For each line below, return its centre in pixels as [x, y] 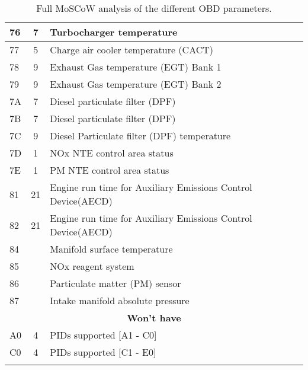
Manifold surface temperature [111, 249]
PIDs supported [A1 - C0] [103, 335]
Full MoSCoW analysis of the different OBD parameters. [154, 8]
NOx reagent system [92, 266]
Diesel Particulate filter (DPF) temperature [140, 135]
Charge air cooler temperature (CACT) [132, 50]
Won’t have [154, 318]
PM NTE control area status [110, 170]
